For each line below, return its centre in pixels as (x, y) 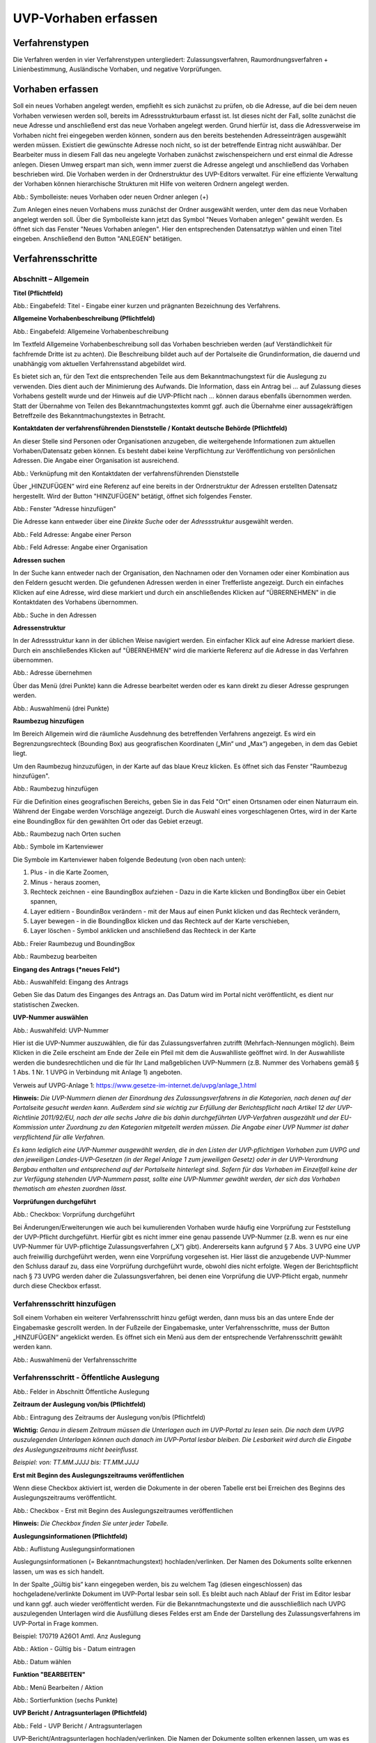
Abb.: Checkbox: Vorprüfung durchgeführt (74, 1215)
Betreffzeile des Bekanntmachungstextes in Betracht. (89, 416)
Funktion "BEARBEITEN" (49, 1675)
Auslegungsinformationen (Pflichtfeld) (70, 1536)
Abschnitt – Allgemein (51, 279)
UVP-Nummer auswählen (50, 1017)
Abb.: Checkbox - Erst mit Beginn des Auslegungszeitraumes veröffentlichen (123, 1510)
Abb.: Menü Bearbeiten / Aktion (58, 1687)
